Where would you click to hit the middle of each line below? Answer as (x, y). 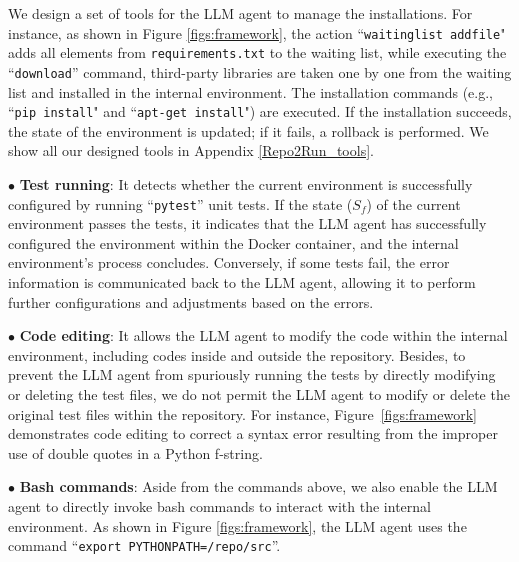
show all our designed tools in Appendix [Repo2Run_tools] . (191, 150)
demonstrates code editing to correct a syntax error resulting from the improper (253, 433)
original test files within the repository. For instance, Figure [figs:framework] (242, 413)
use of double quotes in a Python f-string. (135, 452)
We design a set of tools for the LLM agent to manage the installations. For (240, 13)
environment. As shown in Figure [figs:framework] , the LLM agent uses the (237, 525)
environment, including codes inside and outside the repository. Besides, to (237, 354)
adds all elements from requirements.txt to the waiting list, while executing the (257, 52)
